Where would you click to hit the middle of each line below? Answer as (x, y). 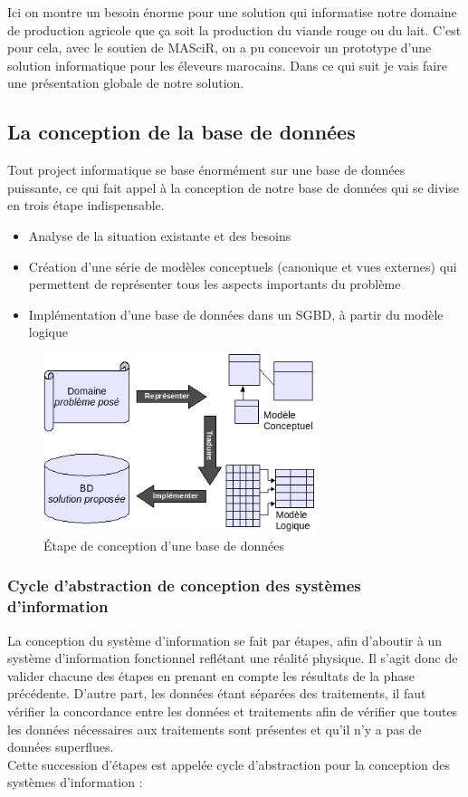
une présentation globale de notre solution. (126, 83)
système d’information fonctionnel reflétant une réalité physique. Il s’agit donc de (233, 658)
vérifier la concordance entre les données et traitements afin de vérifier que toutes (233, 711)
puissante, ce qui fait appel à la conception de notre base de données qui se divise (234, 187)
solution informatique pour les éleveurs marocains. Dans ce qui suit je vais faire (227, 65)
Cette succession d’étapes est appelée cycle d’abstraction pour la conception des (229, 764)
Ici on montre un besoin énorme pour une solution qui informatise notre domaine (232, 12)
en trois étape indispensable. (86, 205)
